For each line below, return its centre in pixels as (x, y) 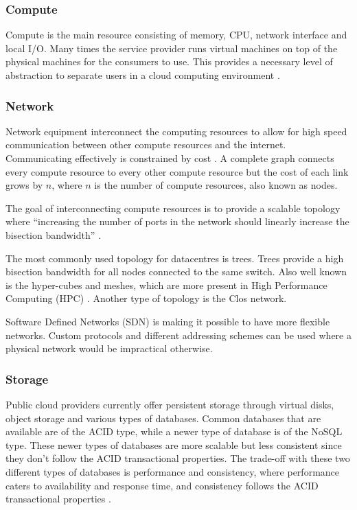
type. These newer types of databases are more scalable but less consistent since (174, 444)
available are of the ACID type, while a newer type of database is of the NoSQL (174, 431)
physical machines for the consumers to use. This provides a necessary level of (169, 61)
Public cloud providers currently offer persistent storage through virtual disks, (170, 404)
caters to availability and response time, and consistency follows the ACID (162, 485)
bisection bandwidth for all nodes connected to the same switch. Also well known (176, 271)
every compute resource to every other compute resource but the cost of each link (177, 171)
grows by (24, 185)
